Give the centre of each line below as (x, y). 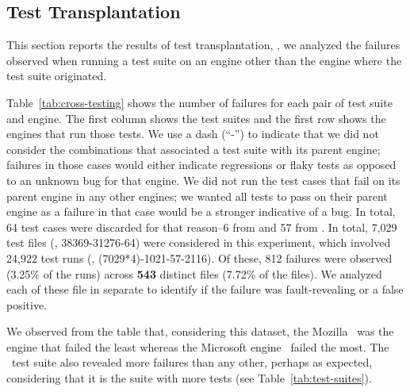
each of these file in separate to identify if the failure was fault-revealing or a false (205, 289)
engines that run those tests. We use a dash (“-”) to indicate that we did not (193, 134)
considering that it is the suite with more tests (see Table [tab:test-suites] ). (189, 378)
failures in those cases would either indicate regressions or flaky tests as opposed (201, 165)
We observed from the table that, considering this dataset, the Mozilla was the (200, 331)
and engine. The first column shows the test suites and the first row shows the (196, 118)
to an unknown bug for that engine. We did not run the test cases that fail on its (203, 180)
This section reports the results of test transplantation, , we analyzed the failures (203, 45)
